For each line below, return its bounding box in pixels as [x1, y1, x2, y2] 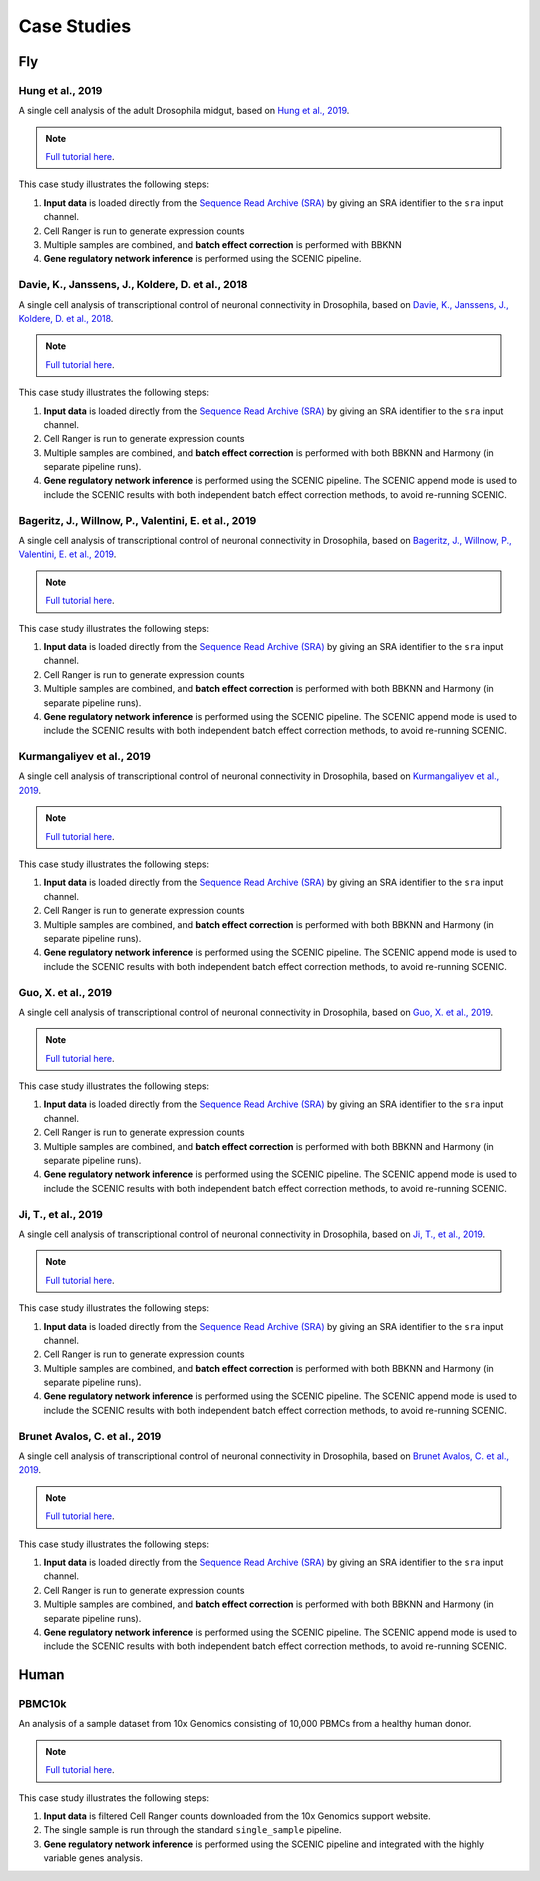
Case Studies [18, 15, 132, 37]
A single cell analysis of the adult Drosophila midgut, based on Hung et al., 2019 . [18, 105, 350, 117]
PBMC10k [18, 1697, 67, 1711]
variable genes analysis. [43, 1852, 144, 1864]
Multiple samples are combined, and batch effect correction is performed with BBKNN [43, 239, 402, 251]
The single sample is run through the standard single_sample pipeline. [43, 1824, 342, 1836]
